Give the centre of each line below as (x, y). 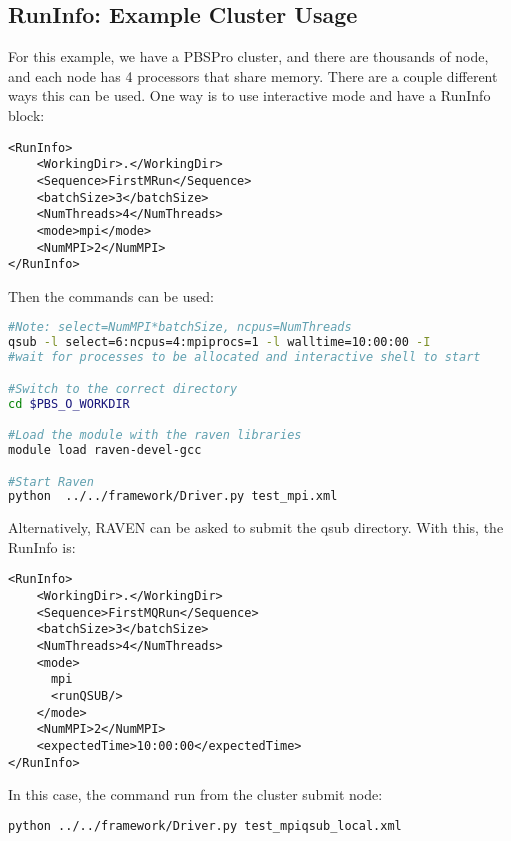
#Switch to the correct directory (123, 388)
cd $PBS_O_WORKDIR (69, 403)
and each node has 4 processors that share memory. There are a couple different (253, 75)
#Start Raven (51, 481)
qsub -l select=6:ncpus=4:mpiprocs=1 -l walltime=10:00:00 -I (219, 342)
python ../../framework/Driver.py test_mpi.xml (173, 496)
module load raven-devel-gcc (105, 449)
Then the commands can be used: (111, 295)
